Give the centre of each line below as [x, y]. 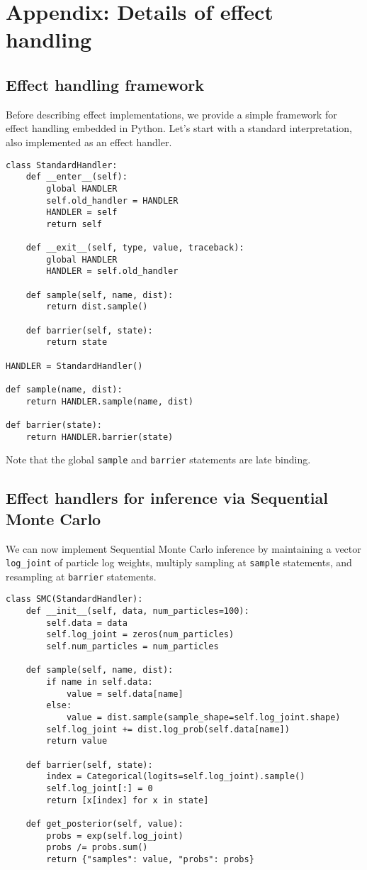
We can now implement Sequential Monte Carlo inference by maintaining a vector [183, 548]
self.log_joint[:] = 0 [100, 788]
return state [77, 342]
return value [77, 741]
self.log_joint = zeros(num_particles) [140, 635]
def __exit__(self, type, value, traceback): [135, 248]
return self [74, 224]
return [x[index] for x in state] [128, 800]
